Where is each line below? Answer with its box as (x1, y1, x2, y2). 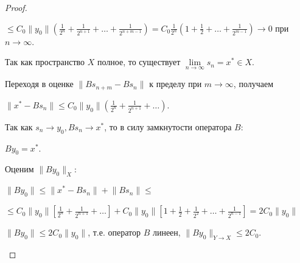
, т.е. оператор (88, 226, 141, 239)
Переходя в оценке (5, 77, 74, 90)
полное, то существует (97, 55, 181, 68)
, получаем (233, 77, 274, 90)
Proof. (5, 1, 27, 13)
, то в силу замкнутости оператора (104, 120, 232, 133)
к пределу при (149, 77, 202, 90)
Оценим (5, 163, 34, 175)
